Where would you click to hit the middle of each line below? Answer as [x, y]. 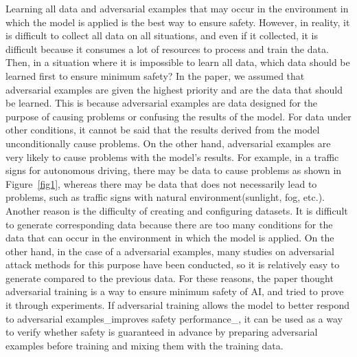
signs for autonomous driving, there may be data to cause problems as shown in [174, 170]
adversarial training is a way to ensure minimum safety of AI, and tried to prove [175, 291]
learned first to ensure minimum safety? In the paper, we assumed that [155, 75]
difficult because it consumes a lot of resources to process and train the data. [167, 48]
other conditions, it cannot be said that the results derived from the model [163, 130]
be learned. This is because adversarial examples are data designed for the [162, 103]
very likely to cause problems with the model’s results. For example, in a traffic [172, 156]
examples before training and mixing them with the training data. [145, 345]
